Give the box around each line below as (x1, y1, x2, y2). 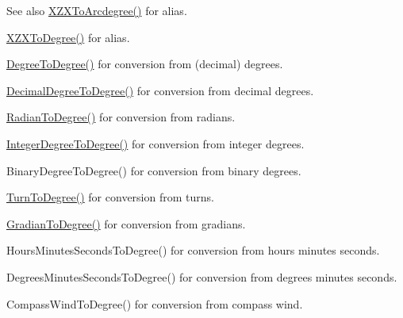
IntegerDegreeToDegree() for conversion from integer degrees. (6, 135, 305, 151)
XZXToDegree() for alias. (6, 29, 130, 45)
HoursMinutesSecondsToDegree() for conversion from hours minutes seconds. (6, 242, 380, 259)
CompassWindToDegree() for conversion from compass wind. (6, 295, 303, 312)
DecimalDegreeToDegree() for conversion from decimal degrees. (6, 82, 314, 98)
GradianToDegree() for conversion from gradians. (6, 215, 246, 232)
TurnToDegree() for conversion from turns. (6, 189, 214, 205)
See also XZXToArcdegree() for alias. (6, 2, 187, 18)
